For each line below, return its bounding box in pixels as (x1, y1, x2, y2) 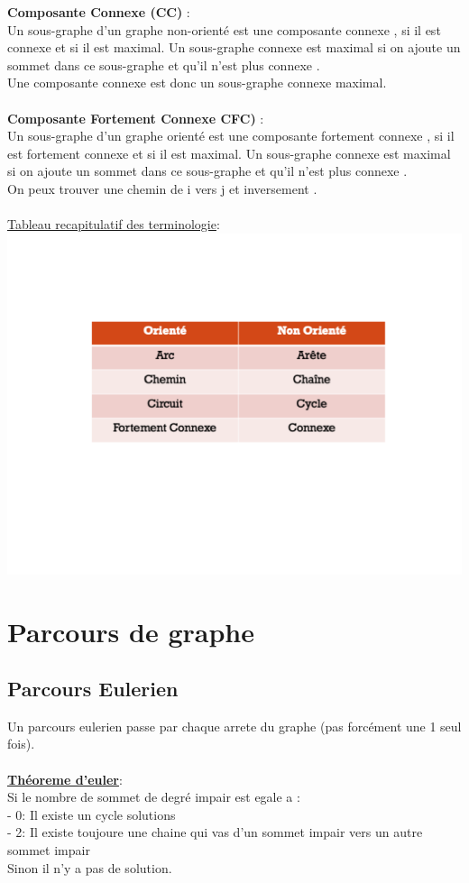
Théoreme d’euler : (7, 769, 123, 788)
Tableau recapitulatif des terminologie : (7, 215, 220, 234)
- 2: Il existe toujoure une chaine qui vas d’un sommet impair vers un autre (7, 823, 423, 842)
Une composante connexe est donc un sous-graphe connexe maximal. (7, 73, 387, 92)
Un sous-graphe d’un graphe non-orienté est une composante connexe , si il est (7, 20, 441, 39)
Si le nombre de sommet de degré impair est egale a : (7, 787, 300, 806)
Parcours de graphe (7, 612, 254, 649)
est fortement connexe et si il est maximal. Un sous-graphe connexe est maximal (7, 143, 451, 162)
